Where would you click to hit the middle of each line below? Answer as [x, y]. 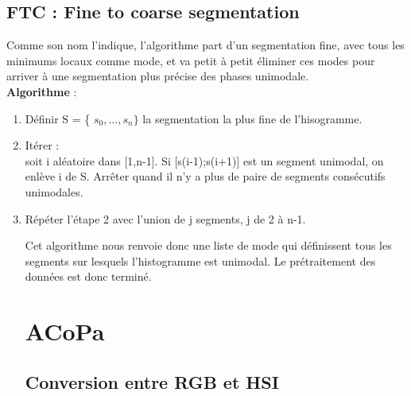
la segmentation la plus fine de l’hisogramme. [252, 118]
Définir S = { [58, 118]
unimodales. [54, 191]
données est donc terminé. [88, 276]
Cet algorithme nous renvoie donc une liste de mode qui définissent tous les [208, 245]
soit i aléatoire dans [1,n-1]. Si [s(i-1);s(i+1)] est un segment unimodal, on [204, 160]
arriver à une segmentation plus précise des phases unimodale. [158, 76]
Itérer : [42, 145]
